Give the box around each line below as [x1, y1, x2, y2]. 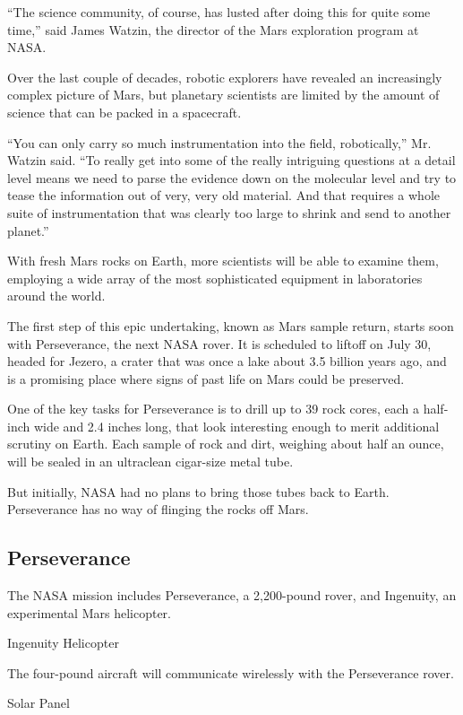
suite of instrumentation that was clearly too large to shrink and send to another [7, 203, 451, 222]
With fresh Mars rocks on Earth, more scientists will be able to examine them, [7, 251, 439, 270]
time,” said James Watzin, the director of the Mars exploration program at [7, 20, 419, 39]
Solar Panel [7, 693, 70, 712]
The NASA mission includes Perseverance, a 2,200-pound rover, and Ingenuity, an [7, 586, 457, 605]
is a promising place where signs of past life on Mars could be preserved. [7, 369, 405, 388]
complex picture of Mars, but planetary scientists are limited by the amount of [7, 85, 440, 104]
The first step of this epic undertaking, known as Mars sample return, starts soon [7, 316, 454, 335]
